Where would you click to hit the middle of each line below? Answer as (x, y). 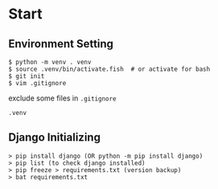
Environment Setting (61, 44)
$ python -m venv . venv (50, 62)
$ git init (27, 76)
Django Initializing (54, 138)
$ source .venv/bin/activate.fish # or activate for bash (109, 69)
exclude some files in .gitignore (62, 98)
